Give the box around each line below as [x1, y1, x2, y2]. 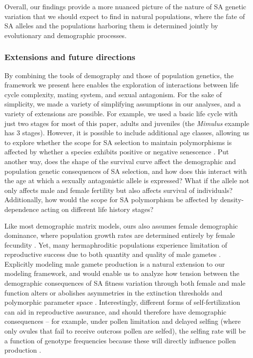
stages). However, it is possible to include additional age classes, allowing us [22, 127, 250, 138]
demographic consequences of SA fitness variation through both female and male [4, 278, 246, 288]
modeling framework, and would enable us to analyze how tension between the [4, 268, 239, 278]
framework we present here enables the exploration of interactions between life [4, 80, 239, 90]
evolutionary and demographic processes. [4, 30, 127, 40]
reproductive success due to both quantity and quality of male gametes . [4, 249, 221, 259]
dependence [4, 204, 39, 214]
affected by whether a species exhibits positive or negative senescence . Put [4, 147, 229, 157]
